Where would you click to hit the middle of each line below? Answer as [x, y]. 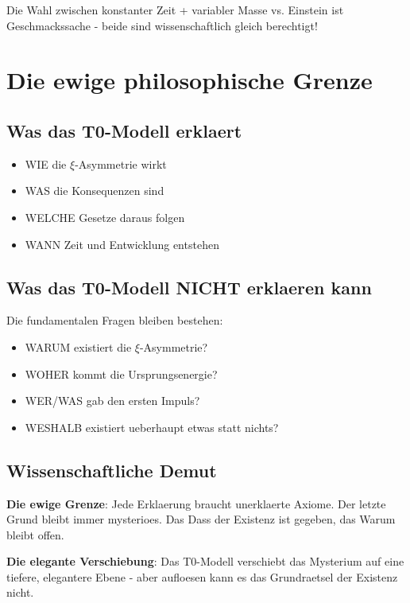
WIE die [46, 163]
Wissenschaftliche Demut [112, 470]
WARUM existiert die [78, 346]
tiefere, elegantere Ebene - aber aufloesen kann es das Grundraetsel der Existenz [202, 576]
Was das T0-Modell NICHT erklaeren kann [189, 287]
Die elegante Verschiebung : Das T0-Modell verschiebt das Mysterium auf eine [205, 561]
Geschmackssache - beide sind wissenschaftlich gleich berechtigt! [162, 25]
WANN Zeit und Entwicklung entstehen [122, 244]
